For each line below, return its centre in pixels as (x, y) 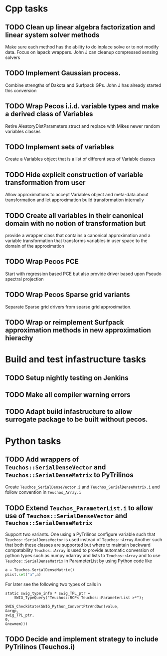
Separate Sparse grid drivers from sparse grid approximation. (68, 307)
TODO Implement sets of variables (60, 147)
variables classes (23, 131)
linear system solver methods (52, 35)
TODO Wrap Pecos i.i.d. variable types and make (82, 106)
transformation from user (45, 182)
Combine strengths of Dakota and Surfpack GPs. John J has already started (83, 85)
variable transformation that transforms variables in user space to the (77, 241)
